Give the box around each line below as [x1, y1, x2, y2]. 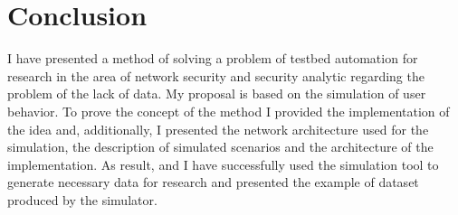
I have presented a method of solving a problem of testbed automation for [7, 49, 418, 68]
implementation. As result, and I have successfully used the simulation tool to [7, 154, 439, 173]
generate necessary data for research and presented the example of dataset [7, 173, 419, 192]
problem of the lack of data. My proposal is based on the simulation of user [7, 84, 426, 103]
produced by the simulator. [7, 190, 157, 209]
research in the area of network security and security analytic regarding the [7, 66, 425, 85]
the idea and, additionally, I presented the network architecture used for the [7, 119, 429, 138]
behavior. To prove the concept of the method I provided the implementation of [7, 101, 450, 120]
